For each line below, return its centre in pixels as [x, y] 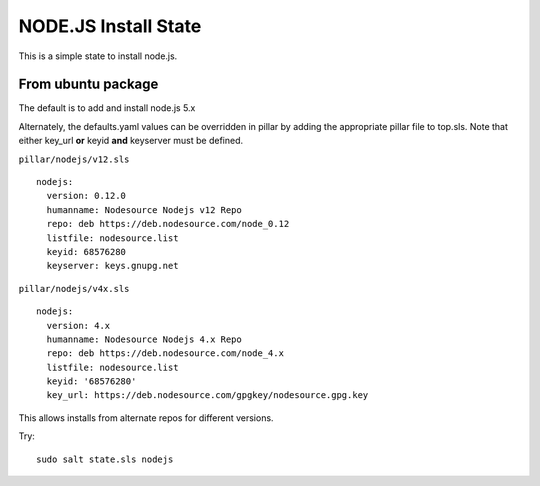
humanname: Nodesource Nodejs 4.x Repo [144, 339]
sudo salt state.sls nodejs [105, 459]
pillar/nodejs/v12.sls [74, 159]
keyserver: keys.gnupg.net [112, 266]
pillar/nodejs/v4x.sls [74, 288]
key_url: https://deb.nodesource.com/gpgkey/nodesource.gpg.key [207, 395]
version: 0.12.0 [86, 196]
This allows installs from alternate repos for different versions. [146, 417]
